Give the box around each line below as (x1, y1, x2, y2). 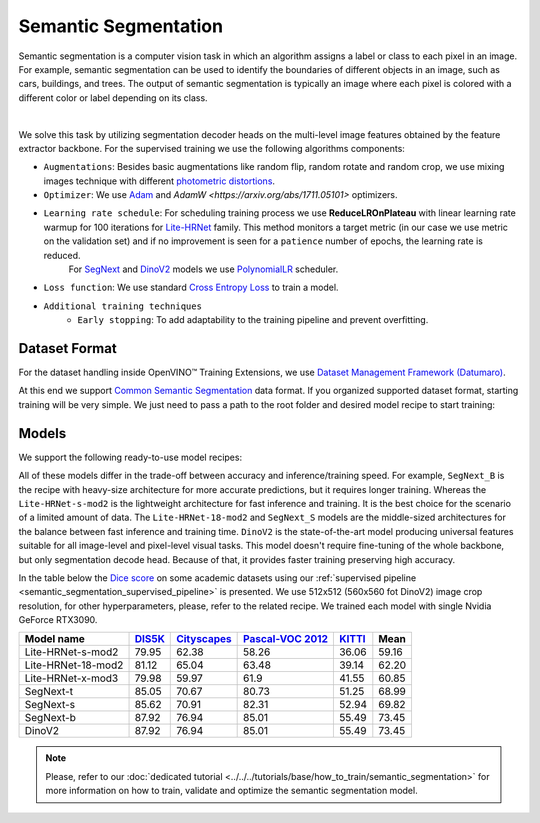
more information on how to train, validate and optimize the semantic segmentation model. (45, 785, 419, 797)
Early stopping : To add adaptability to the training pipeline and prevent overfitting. (77, 314, 429, 326)
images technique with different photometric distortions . (43, 175, 275, 187)
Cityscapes (176, 632, 232, 646)
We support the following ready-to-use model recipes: (18, 451, 243, 463)
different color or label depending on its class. (18, 91, 209, 104)
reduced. (43, 249, 81, 261)
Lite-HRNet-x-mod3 (24, 671, 119, 685)
